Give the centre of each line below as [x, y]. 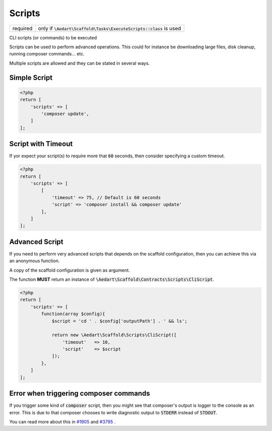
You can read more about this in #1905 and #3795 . [62, 421]
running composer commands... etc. [47, 54]
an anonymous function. [35, 261]
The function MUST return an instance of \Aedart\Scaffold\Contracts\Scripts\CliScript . [112, 279]
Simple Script [31, 77]
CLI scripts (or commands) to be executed [53, 37]
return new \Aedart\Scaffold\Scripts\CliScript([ [114, 335]
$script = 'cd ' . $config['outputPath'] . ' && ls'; [119, 321]
